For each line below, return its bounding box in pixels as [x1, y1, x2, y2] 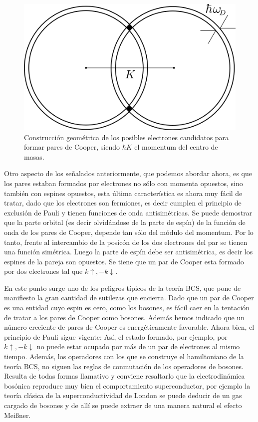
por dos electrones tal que [4, 266, 83, 276]
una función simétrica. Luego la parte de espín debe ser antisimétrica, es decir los [4, 246, 253, 257]
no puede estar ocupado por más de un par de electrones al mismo [36, 341, 240, 352]
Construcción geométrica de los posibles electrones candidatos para [24, 132, 229, 142]
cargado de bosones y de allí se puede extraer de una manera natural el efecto [4, 400, 242, 411]
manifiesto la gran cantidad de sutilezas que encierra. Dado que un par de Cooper [4, 292, 254, 303]
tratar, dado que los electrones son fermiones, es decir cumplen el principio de [4, 198, 242, 208]
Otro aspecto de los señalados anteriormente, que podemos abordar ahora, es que [4, 168, 252, 179]
